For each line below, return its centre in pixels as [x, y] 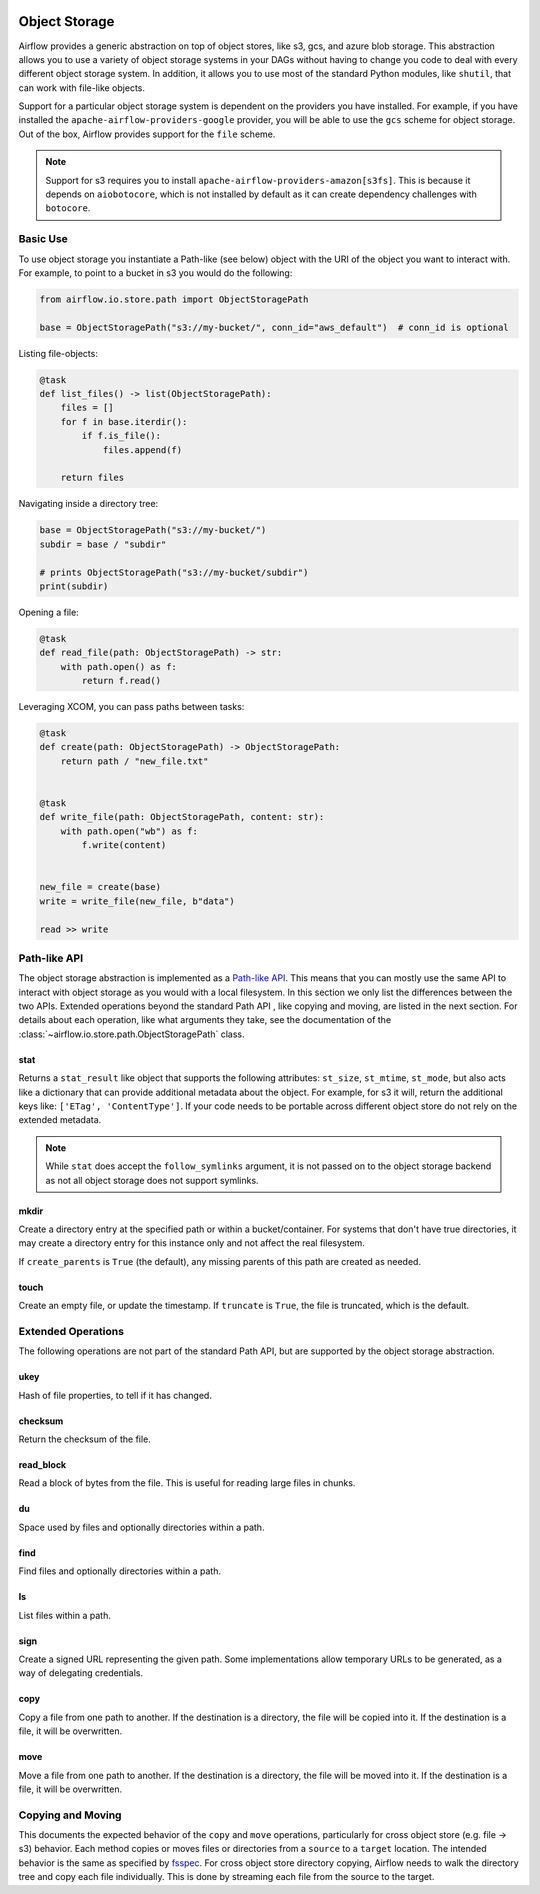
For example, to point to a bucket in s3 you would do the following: [155, 272]
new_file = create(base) [100, 887]
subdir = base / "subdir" [103, 544]
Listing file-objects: [58, 353]
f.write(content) [124, 845]
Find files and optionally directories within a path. [120, 1571]
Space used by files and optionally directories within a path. [141, 1527]
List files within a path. [65, 1615]
